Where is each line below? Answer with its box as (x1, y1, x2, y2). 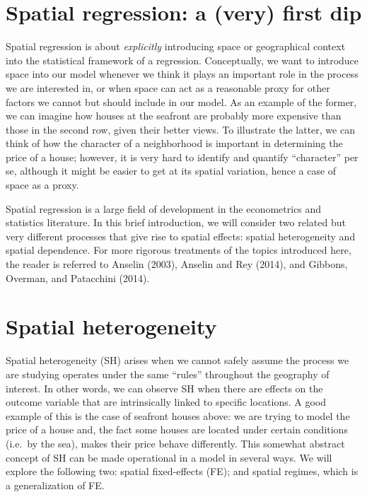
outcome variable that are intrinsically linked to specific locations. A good (6, 394, 327, 409)
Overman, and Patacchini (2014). (6, 270, 150, 285)
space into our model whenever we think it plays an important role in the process (6, 66, 359, 81)
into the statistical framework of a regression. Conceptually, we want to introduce (6, 52, 359, 67)
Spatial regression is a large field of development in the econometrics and (6, 201, 322, 216)
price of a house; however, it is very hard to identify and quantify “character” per (6, 149, 359, 164)
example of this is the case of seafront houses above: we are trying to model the (6, 408, 350, 423)
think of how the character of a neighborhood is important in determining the (6, 136, 343, 151)
